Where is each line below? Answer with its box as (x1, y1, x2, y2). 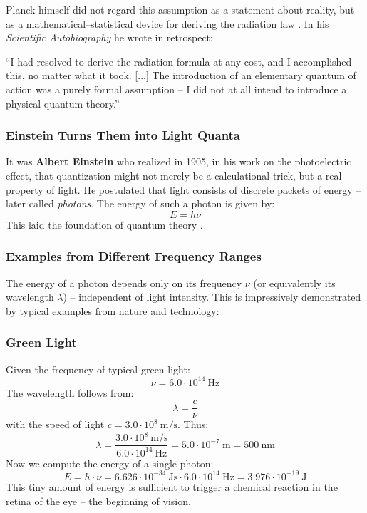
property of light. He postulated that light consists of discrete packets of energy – (6, 182, 361, 197)
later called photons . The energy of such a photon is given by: (6, 196, 275, 211)
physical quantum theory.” (6, 95, 120, 110)
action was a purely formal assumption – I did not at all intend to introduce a (6, 81, 347, 96)
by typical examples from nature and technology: (6, 303, 219, 318)
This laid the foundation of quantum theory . (6, 217, 203, 232)
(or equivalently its (253, 275, 336, 290)
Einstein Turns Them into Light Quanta (6, 126, 241, 144)
